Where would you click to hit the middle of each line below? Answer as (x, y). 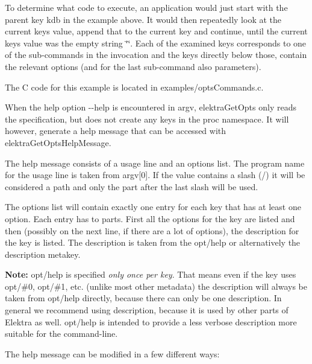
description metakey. (43, 254)
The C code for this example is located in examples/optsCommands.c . (134, 87)
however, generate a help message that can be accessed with (116, 131)
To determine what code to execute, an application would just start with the (146, 7)
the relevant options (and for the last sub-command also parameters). (133, 66)
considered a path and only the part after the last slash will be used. (132, 186)
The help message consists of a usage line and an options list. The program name (155, 163)
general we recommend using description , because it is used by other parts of (147, 310)
